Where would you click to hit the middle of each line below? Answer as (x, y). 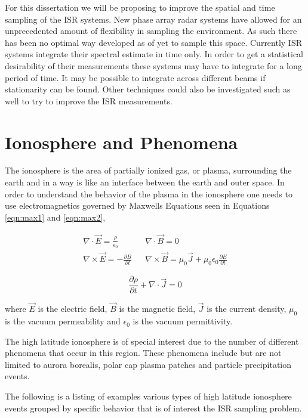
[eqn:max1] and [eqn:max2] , (55, 217)
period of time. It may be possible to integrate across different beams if (135, 77)
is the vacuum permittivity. (183, 321)
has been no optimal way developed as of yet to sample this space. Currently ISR (154, 42)
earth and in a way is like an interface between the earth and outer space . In (145, 182)
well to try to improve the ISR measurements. (89, 100)
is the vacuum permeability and (63, 321)
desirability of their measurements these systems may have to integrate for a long (153, 65)
